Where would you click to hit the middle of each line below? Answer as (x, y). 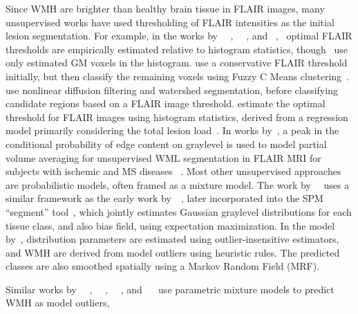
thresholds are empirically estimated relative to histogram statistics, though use (177, 49)
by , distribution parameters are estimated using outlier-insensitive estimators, (172, 239)
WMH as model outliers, (58, 303)
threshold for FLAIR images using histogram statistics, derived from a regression (177, 117)
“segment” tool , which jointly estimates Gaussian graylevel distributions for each (179, 211)
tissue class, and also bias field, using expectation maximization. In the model (170, 225)
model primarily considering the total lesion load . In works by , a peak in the (172, 130)
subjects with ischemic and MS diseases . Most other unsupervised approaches (173, 171)
